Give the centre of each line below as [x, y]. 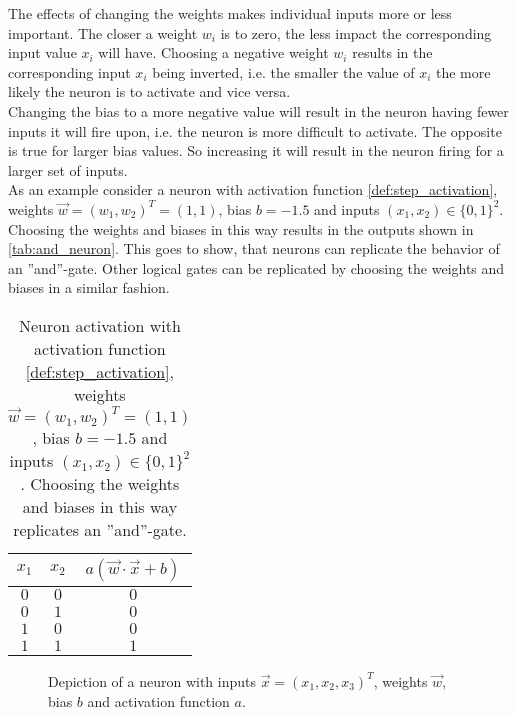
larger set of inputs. [68, 169]
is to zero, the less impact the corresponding [356, 32]
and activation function [158, 700]
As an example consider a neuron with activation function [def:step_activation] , [253, 189]
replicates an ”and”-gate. [100, 529]
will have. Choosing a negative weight [213, 52]
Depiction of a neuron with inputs [152, 680]
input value [42, 52]
